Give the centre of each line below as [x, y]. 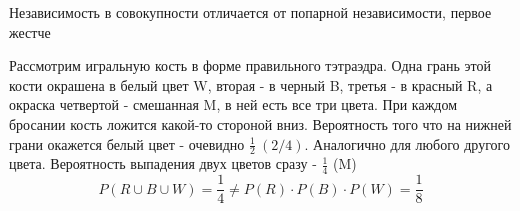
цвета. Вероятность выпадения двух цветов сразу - [163, 163]
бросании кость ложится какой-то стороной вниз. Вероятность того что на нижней [260, 123]
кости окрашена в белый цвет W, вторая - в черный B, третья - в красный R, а [251, 84]
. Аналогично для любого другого [407, 143]
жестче [30, 31]
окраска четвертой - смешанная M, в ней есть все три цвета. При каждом [233, 104]
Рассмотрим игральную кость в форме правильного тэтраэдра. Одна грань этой [250, 65]
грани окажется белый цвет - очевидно [127, 143]
